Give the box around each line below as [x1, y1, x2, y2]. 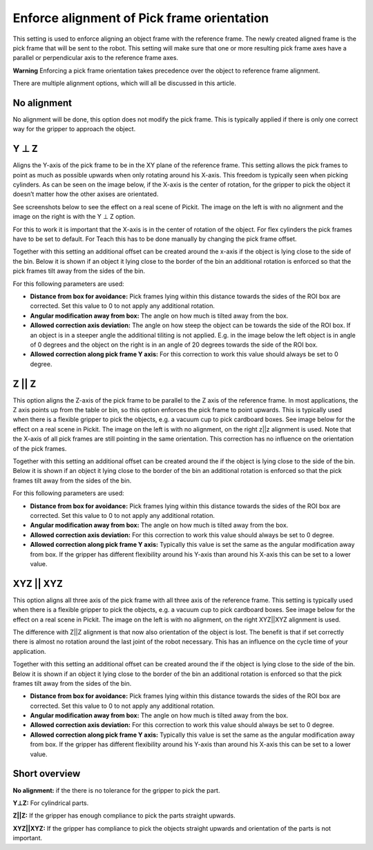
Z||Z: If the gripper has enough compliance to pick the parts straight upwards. [12, 811, 236, 820]
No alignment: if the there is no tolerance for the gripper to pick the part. [12, 786, 220, 794]
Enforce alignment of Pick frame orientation [12, 10, 269, 26]
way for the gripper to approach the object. [12, 125, 136, 133]
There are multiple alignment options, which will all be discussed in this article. [12, 79, 236, 88]
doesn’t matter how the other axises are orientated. [12, 190, 159, 198]
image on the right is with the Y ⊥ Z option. [12, 213, 136, 221]
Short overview [12, 768, 81, 780]
